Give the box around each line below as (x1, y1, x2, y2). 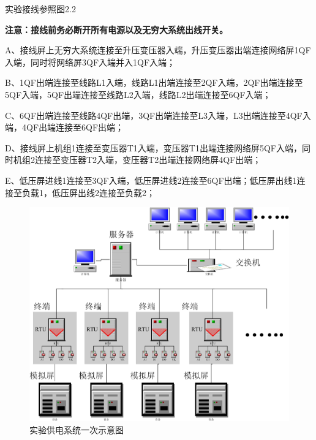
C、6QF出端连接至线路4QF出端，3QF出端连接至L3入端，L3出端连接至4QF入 (5, 108, 311, 121)
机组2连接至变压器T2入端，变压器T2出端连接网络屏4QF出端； (13, 153, 261, 166)
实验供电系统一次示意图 (29, 423, 124, 436)
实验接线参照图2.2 (5, 2, 76, 15)
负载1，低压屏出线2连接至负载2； (21, 186, 155, 199)
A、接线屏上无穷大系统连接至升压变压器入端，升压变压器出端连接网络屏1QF (5, 44, 311, 56)
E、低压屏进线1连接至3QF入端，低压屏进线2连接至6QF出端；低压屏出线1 (5, 173, 297, 186)
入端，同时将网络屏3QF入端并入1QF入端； (5, 55, 176, 68)
